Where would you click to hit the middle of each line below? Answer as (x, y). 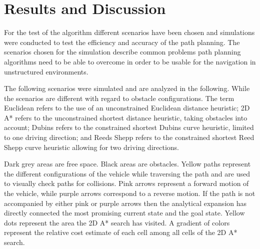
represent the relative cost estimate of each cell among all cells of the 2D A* (121, 232)
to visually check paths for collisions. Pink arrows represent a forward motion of (126, 183)
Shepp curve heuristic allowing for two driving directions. (91, 147)
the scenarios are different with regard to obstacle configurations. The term (119, 98)
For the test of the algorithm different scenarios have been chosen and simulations (129, 32)
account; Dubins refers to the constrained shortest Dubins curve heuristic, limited (129, 127)
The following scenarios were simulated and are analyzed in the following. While (127, 88)
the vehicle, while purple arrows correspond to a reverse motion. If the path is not (130, 193)
